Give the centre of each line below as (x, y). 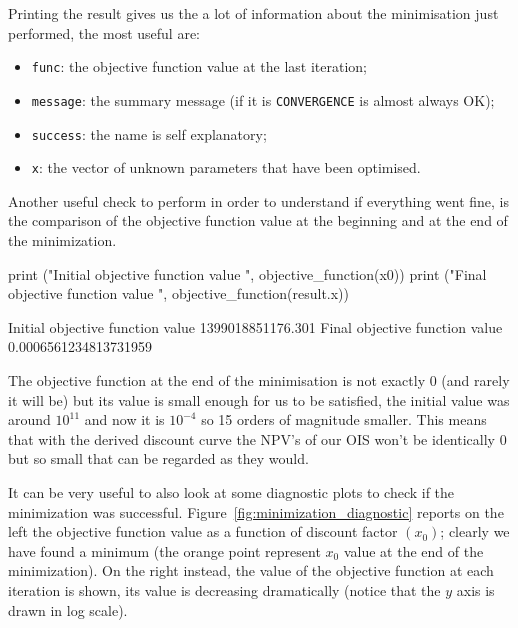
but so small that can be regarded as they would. (158, 458)
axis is (475, 589)
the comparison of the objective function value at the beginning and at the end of (258, 220)
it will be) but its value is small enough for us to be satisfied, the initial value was (259, 399)
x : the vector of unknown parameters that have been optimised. (226, 167)
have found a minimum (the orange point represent (164, 550)
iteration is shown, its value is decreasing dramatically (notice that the (224, 589)
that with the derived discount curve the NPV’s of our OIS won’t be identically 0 (257, 438)
